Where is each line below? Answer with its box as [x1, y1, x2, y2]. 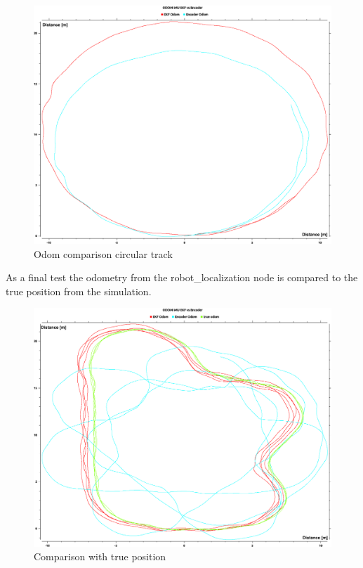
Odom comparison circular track [34, 246, 173, 261]
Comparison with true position [34, 549, 166, 564]
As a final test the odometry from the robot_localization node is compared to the [6, 270, 358, 285]
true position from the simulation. [6, 283, 152, 298]
